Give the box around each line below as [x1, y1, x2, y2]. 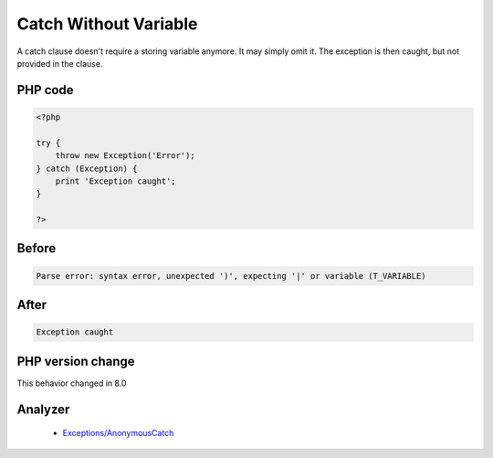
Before [16, 240, 57, 256]
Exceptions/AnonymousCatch [62, 428, 174, 439]
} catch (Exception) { [36, 163, 138, 174]
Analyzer [16, 401, 70, 417]
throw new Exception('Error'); [55, 151, 195, 161]
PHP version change [16, 353, 136, 369]
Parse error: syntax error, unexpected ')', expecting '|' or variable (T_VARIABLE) [36, 271, 426, 281]
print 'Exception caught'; [55, 176, 177, 186]
